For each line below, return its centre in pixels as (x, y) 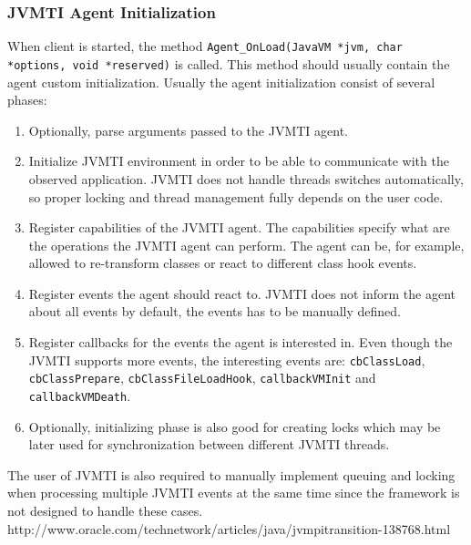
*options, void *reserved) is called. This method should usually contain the (229, 63)
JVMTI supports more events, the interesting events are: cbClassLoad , (227, 360)
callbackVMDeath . (80, 395)
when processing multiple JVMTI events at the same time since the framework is (234, 493)
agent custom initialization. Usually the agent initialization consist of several (221, 82)
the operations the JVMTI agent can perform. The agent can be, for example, (246, 245)
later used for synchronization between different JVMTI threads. (209, 444)
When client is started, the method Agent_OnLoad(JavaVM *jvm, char (205, 46)
